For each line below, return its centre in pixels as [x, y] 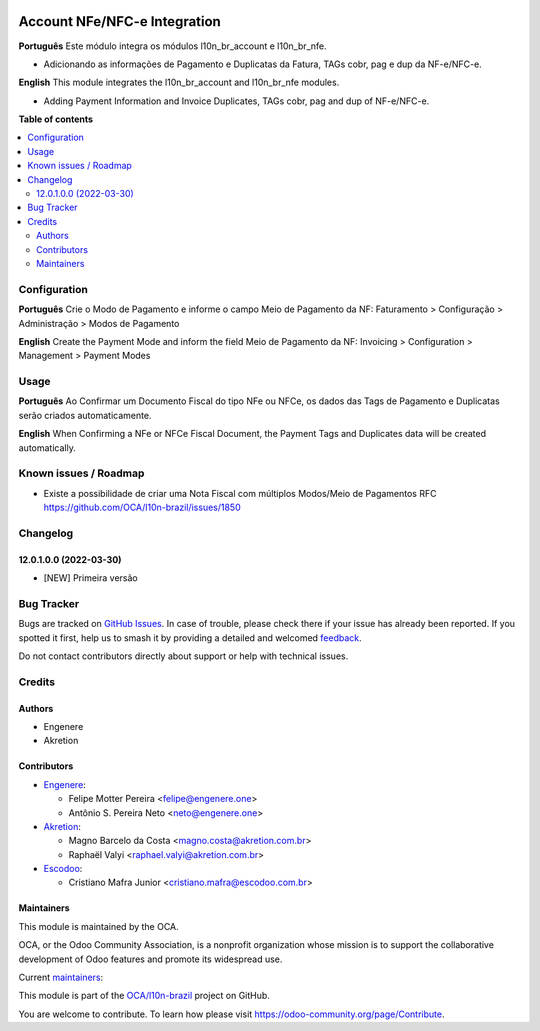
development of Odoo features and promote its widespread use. [150, 959]
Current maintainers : [61, 977]
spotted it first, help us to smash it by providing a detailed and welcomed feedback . [190, 637]
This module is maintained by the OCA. [98, 926]
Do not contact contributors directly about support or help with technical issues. [183, 656]
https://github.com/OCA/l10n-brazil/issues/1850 [142, 507]
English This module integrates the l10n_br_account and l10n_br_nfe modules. [179, 82]
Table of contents [56, 119]
